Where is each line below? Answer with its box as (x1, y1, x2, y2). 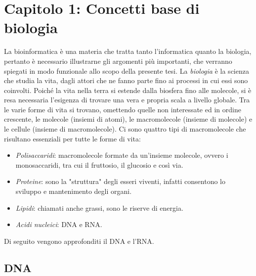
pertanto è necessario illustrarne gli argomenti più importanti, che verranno (4, 55, 232, 66)
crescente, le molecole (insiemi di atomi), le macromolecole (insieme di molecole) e (4, 114, 253, 124)
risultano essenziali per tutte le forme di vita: (4, 133, 141, 143)
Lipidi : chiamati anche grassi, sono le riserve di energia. (15, 202, 183, 213)
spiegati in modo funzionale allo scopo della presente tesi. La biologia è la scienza (4, 65, 249, 76)
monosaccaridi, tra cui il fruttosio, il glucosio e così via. (15, 159, 183, 170)
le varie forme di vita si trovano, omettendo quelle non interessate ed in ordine (4, 104, 241, 114)
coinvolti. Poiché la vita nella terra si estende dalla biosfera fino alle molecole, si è (4, 85, 252, 95)
